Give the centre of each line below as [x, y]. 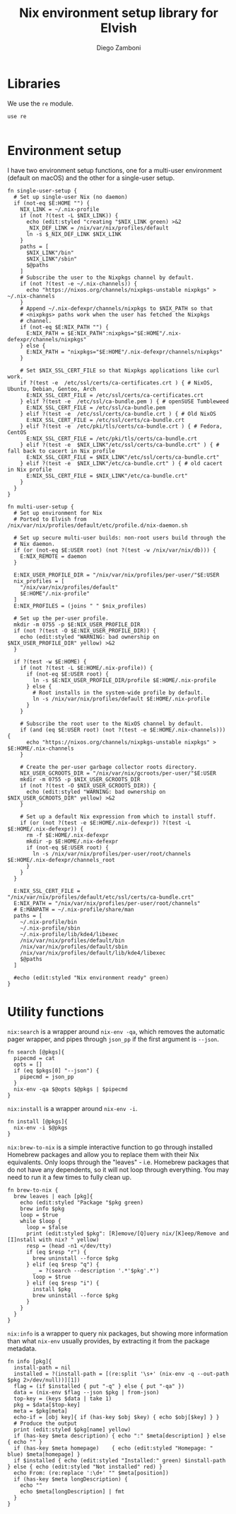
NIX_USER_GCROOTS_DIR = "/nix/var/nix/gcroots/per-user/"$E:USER [118, 773]
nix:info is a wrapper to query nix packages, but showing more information [118, 1333]
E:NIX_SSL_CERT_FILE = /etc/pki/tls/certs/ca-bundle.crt [112, 438]
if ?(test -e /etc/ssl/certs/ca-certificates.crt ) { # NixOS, [117, 383]
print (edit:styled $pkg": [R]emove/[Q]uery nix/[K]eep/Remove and [128, 1234]
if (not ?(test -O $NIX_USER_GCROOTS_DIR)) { [88, 785]
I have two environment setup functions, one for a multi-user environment [115, 170]
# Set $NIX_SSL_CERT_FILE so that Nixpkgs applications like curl [120, 370]
